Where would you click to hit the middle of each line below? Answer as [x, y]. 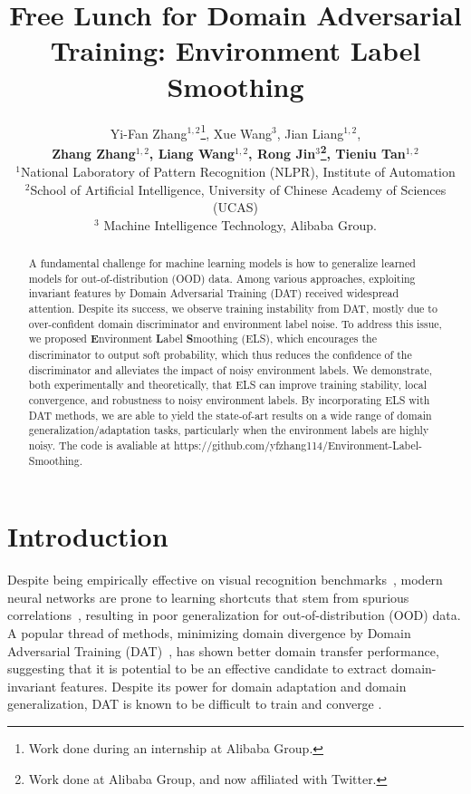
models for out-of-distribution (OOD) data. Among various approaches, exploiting [222, 278]
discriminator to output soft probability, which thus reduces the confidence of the [220, 355]
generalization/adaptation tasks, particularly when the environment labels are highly [229, 430]
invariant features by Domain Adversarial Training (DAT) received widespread [214, 293]
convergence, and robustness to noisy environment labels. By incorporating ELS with [229, 400]
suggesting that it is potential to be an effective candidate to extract [197, 668]
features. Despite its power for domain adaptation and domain [233, 686]
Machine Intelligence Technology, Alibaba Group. [240, 224]
